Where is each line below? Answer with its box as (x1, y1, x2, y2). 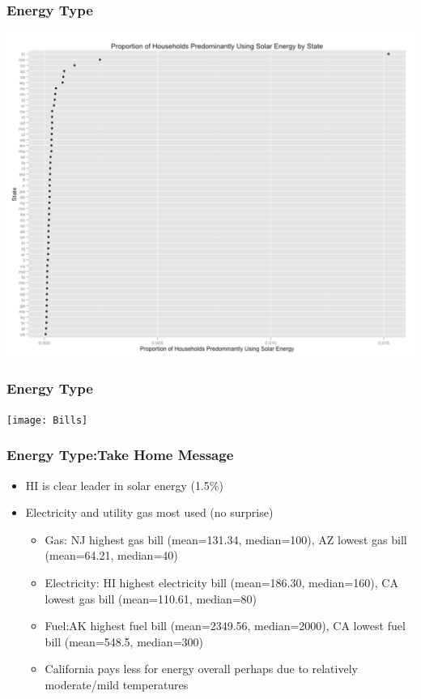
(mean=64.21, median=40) (45, 547, 178, 564)
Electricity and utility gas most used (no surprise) (25, 504, 274, 521)
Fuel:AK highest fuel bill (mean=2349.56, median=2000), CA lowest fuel (45, 617, 406, 634)
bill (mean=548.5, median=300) (45, 633, 203, 650)
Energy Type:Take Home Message (6, 445, 234, 465)
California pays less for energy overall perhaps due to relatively (45, 660, 358, 677)
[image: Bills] (6, 414, 88, 426)
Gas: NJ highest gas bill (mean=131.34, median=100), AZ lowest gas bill (45, 531, 407, 548)
